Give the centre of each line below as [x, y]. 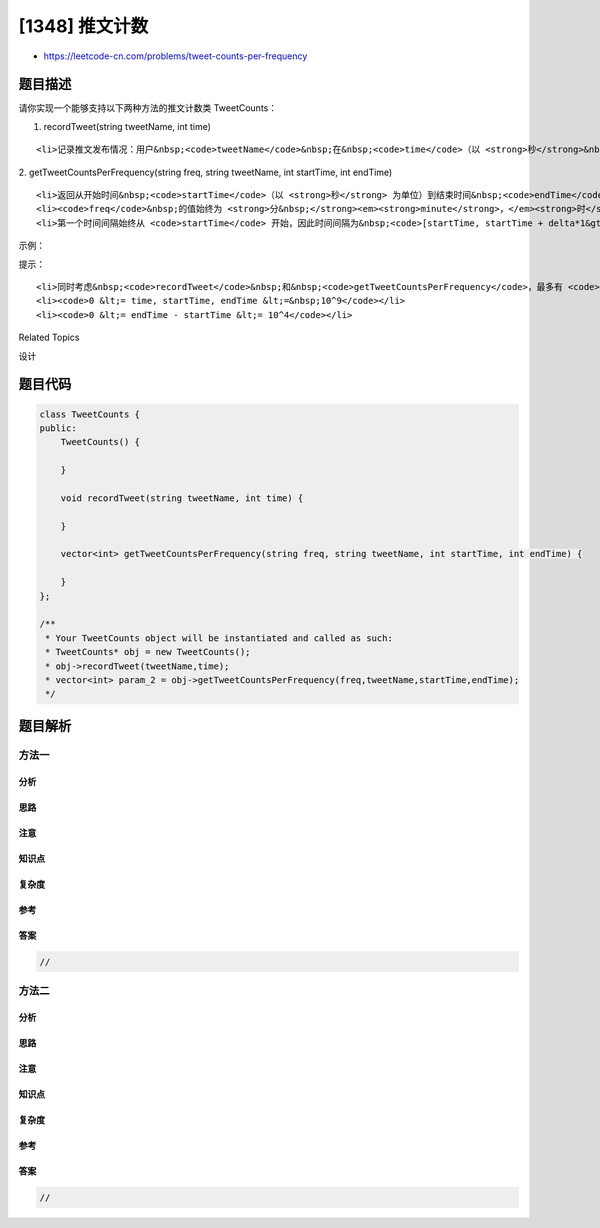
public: [58, 428]
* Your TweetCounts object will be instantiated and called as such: [219, 638]
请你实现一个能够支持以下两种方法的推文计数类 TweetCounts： [148, 108]
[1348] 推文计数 [83, 26]
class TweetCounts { [89, 414]
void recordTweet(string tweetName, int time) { [182, 498]
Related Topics [49, 337]
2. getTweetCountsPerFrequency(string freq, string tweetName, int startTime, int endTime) [205, 172]
